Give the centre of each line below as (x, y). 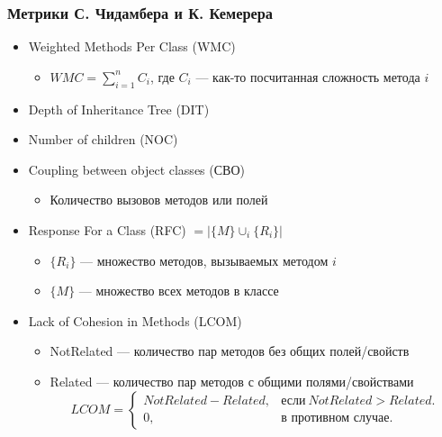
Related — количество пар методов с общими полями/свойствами (232, 381)
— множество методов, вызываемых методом (204, 260)
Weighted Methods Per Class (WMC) (132, 46)
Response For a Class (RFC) (107, 229)
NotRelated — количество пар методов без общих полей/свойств (230, 351)
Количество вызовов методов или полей (159, 200)
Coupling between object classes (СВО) (136, 169)
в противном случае (335, 419)
